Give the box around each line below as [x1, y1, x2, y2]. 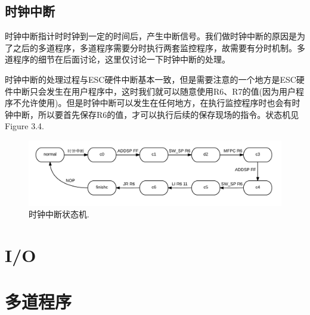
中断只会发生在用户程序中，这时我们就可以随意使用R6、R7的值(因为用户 [13, 85, 296, 97]
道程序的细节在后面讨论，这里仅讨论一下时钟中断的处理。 [5, 53, 230, 66]
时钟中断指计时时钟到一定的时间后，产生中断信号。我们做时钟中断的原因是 [5, 30, 297, 42]
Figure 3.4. [5, 120, 44, 132]
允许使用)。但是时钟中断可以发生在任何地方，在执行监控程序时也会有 [21, 96, 292, 109]
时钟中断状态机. [29, 208, 89, 220]
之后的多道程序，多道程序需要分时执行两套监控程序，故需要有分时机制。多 [13, 41, 305, 54]
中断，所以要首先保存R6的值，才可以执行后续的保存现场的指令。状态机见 [13, 108, 299, 120]
